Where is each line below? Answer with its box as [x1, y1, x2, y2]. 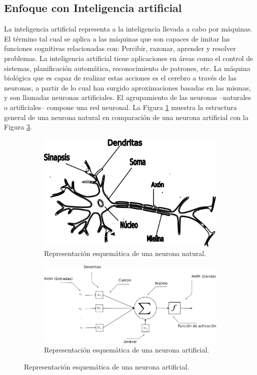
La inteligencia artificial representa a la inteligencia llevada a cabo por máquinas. [4, 23, 252, 34]
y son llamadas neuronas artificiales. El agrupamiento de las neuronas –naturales [4, 92, 251, 102]
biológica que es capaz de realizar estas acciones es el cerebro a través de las [4, 72, 236, 83]
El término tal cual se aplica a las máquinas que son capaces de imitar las [4, 33, 230, 43]
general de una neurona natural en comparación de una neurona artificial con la [4, 111, 248, 122]
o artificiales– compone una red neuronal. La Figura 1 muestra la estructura [4, 101, 237, 112]
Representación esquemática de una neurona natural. [44, 248, 206, 258]
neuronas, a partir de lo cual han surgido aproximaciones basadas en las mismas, [4, 82, 251, 92]
